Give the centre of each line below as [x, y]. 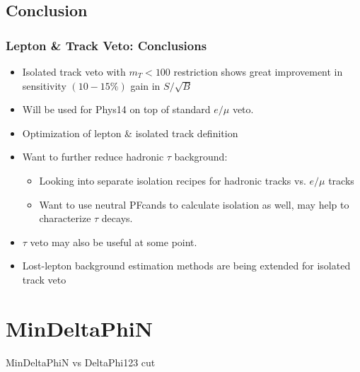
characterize [65, 218]
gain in [145, 85]
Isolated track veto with [74, 71]
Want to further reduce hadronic [93, 157]
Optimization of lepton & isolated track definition [130, 133]
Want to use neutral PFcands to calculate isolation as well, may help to [194, 204]
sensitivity [44, 85]
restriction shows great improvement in [258, 71]
